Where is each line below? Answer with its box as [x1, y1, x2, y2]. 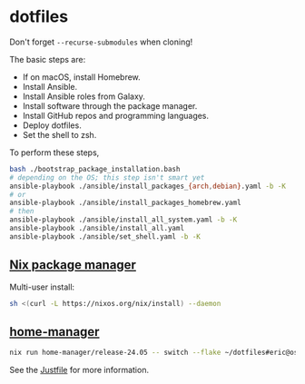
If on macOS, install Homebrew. [22, 71, 141, 83]
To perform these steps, [9, 147, 100, 158]
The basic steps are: [9, 54, 86, 64]
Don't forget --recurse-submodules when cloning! [9, 36, 193, 47]
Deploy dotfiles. [22, 120, 82, 131]
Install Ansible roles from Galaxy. [22, 91, 145, 102]
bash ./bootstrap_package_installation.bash [9, 164, 181, 173]
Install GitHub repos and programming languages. [22, 110, 210, 121]
